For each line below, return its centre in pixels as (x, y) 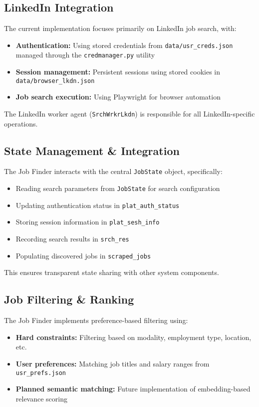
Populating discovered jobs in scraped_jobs (83, 255)
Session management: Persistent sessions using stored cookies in (118, 72)
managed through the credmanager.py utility (85, 55)
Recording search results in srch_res (72, 239)
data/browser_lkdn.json (55, 81)
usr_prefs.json (41, 373)
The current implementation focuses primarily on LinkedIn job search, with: (120, 28)
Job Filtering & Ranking (69, 299)
